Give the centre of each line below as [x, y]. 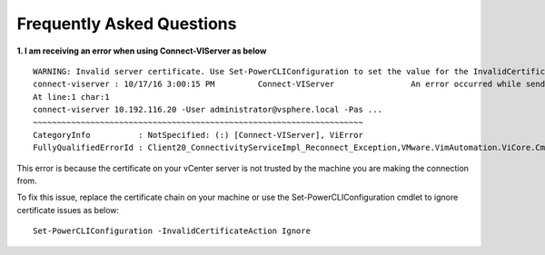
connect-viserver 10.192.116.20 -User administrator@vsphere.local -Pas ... [208, 110]
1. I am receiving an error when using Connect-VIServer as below [142, 51]
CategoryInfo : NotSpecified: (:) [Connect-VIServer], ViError [198, 135]
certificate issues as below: [68, 210]
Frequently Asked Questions [127, 24]
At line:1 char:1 [71, 97]
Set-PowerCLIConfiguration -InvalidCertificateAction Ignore [172, 231]
